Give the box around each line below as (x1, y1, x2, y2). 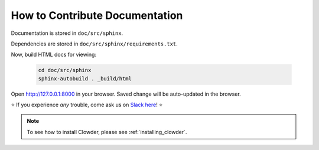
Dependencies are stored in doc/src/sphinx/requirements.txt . (11, 40, 178, 47)
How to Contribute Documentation (11, 9, 183, 22)
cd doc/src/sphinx (38, 67, 92, 74)
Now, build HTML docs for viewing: (11, 51, 97, 58)
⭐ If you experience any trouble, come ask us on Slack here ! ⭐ (11, 101, 163, 109)
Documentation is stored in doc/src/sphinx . (11, 30, 123, 37)
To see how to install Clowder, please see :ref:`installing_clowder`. (27, 128, 187, 135)
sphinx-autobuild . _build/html (38, 75, 132, 82)
